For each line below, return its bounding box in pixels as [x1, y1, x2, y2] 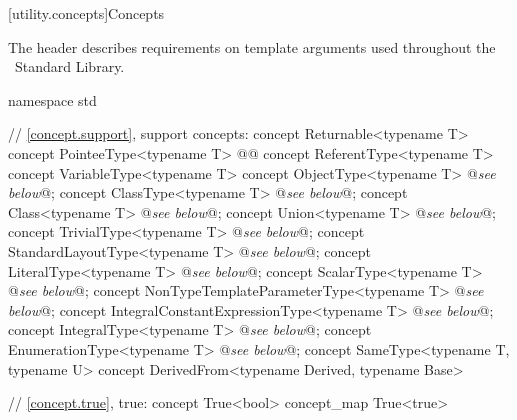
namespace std [8, 89, 97, 110]
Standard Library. [14, 56, 125, 77]
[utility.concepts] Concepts [8, 3, 165, 23]
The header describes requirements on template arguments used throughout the [8, 36, 496, 57]
